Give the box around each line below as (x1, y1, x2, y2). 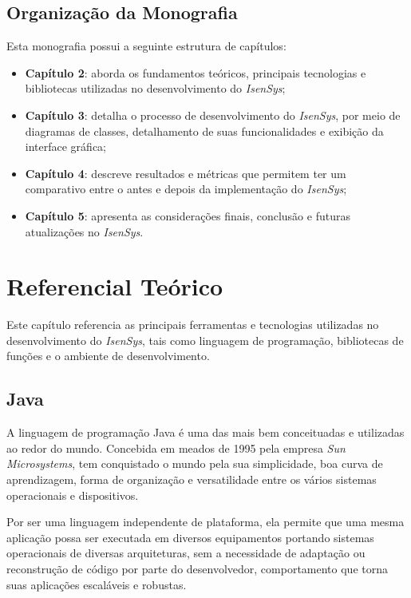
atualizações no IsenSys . (25, 223, 144, 240)
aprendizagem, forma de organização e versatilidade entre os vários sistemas (6, 471, 377, 488)
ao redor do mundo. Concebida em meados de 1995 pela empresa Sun (6, 439, 346, 456)
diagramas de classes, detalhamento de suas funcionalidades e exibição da (25, 122, 384, 139)
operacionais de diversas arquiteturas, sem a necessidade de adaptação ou (6, 545, 366, 561)
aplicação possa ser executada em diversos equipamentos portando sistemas (6, 529, 374, 545)
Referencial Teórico (6, 270, 223, 303)
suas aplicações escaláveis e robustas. (6, 576, 187, 592)
